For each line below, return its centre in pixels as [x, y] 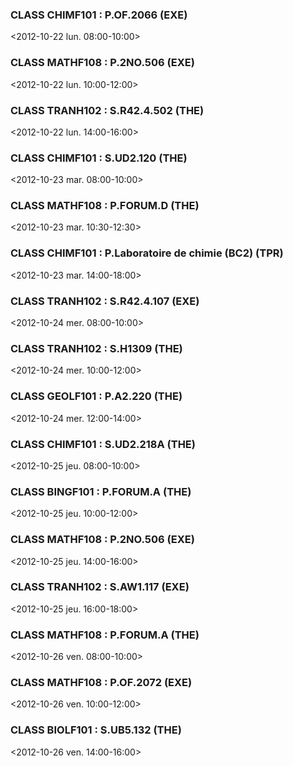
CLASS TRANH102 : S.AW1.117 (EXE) [100, 587]
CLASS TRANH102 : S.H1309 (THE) [96, 348]
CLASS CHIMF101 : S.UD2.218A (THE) [103, 444]
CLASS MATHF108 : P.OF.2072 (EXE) [101, 683]
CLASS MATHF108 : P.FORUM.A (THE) [105, 635]
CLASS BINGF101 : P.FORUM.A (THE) [101, 491]
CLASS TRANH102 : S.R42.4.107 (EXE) [105, 301]
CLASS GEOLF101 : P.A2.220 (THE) [96, 396]
